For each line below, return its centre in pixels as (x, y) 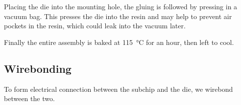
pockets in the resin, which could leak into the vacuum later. (95, 26)
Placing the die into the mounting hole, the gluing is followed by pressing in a (121, 6)
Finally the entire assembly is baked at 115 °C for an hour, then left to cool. (119, 42)
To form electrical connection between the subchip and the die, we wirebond (119, 89)
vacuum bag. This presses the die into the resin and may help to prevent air (118, 16)
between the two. (29, 98)
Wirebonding (38, 68)
